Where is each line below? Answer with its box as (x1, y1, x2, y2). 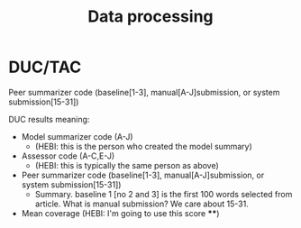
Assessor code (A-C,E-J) (21, 150, 115, 161)
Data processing (87, 6, 214, 27)
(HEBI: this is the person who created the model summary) (34, 141, 253, 151)
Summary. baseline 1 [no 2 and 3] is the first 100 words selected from (34, 188, 293, 199)
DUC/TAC (8, 57, 82, 78)
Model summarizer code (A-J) (21, 131, 133, 141)
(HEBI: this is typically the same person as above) (34, 160, 220, 170)
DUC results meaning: (8, 114, 90, 124)
